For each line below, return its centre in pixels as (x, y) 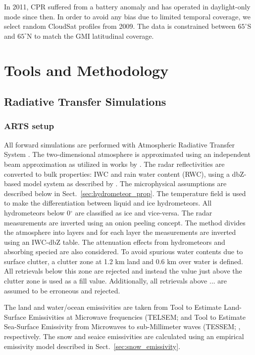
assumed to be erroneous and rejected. (62, 290)
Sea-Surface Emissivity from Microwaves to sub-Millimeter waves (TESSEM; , (122, 326)
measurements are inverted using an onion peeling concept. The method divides (125, 222)
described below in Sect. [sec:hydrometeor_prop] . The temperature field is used (125, 193)
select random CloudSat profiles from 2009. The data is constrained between (120, 26)
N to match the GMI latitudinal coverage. (90, 35)
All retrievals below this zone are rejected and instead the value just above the (123, 271)
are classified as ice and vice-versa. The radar (144, 212)
